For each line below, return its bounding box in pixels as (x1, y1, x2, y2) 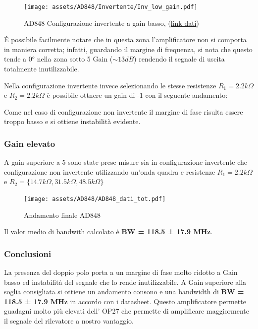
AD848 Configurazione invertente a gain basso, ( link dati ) (24, 17, 199, 28)
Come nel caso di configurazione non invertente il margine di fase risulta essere (4, 106, 243, 117)
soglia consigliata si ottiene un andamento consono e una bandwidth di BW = (4, 286, 244, 297)
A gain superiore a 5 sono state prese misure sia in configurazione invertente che (4, 157, 248, 167)
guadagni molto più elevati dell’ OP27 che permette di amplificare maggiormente (4, 306, 249, 316)
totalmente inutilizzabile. (4, 64, 79, 74)
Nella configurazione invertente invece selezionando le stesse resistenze (4, 80, 216, 90)
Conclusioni (4, 247, 52, 260)
